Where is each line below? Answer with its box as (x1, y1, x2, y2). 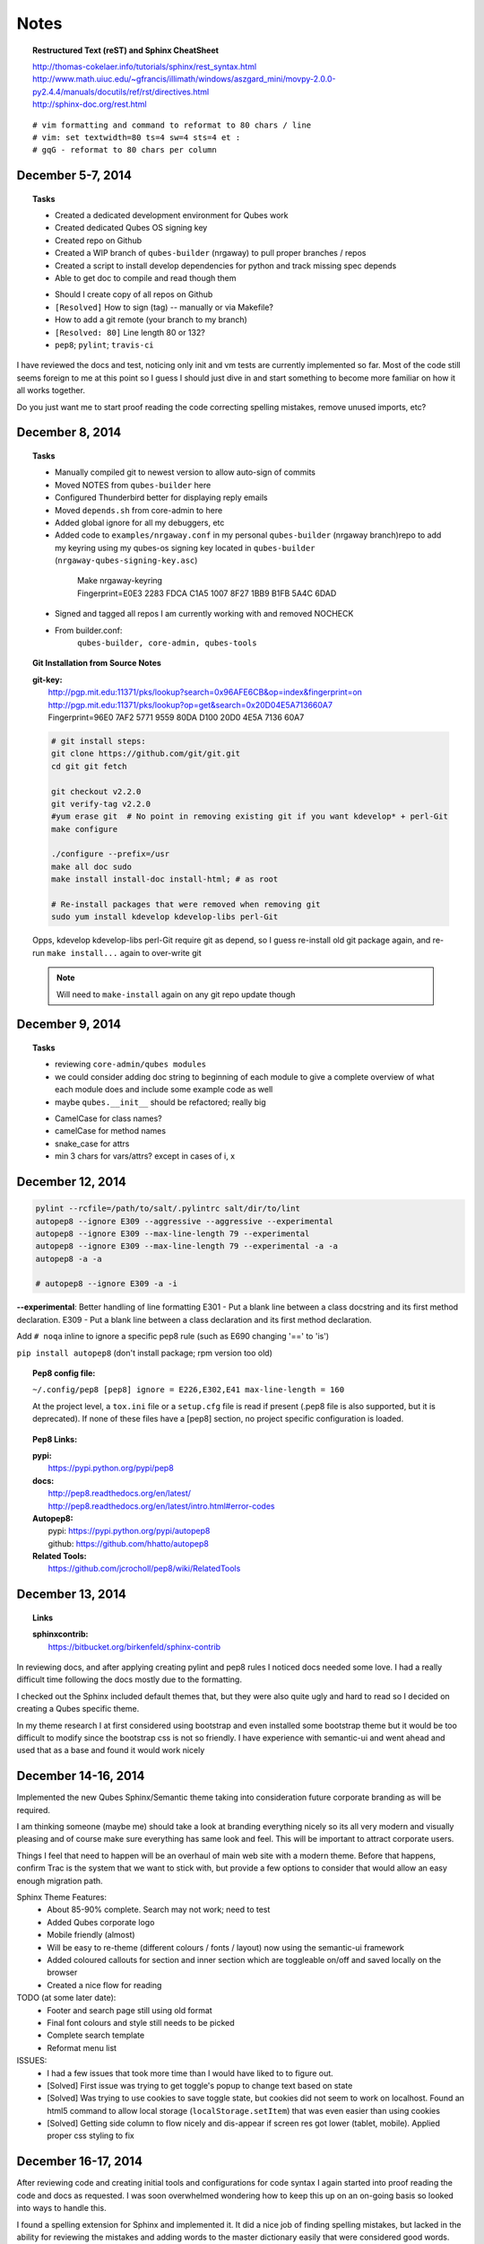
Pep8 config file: (32, 1368, 96, 1379)
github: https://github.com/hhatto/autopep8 (48, 1538, 210, 1548)
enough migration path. (16, 1875, 103, 1886)
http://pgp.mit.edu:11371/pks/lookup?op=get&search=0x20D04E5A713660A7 (48, 699, 333, 710)
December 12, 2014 (16, 1174, 127, 1189)
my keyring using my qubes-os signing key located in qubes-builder (55, 542, 315, 553)
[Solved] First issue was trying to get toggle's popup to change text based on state (47, 2080, 353, 2091)
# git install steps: (50, 736, 147, 746)
